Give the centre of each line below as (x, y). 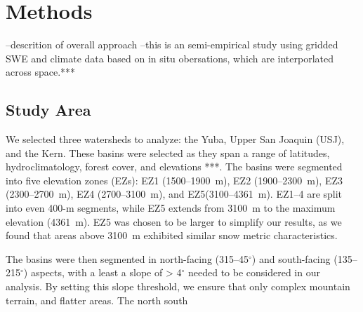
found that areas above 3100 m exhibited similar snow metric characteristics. (172, 235)
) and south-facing (291, 258)
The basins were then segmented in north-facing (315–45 (127, 258)
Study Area (48, 110)
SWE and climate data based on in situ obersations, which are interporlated (170, 58)
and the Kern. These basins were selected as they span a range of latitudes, (168, 152)
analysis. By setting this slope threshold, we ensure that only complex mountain (178, 286)
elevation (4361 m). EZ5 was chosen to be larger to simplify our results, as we (174, 221)
